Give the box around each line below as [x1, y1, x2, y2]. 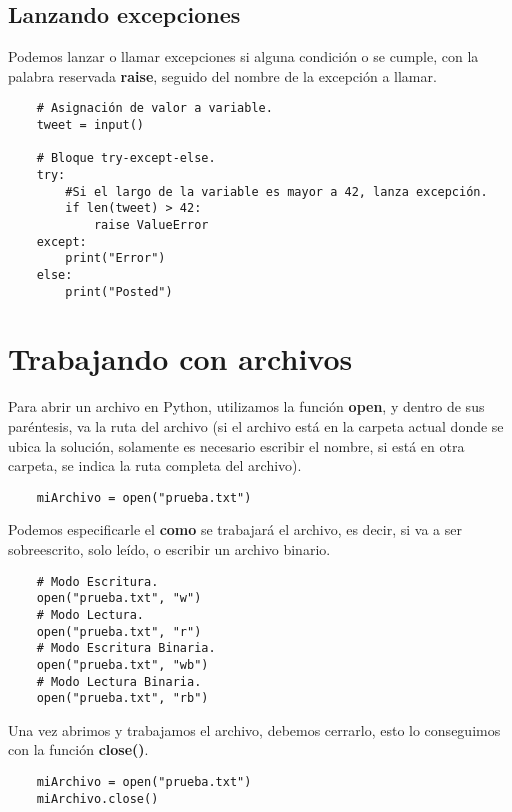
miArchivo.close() [36, 791, 159, 806]
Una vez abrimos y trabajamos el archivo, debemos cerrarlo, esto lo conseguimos [8, 719, 501, 740]
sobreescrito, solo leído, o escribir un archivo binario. [8, 539, 331, 560]
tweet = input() [36, 118, 145, 133]
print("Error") [65, 251, 166, 266]
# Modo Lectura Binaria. [36, 674, 202, 689]
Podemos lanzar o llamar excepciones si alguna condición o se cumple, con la [8, 46, 479, 67]
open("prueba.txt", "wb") [36, 657, 209, 672]
